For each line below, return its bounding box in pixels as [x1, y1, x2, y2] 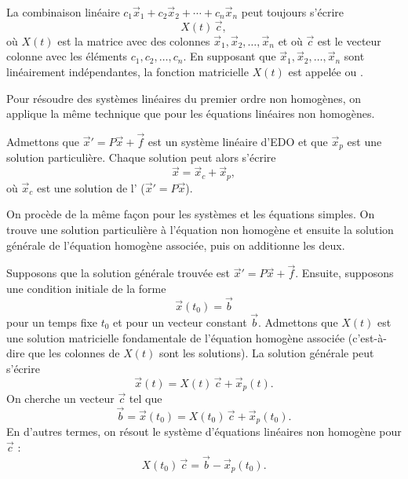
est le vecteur [317, 32, 381, 49]
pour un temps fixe [6, 313, 98, 330]
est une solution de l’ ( [36, 179, 145, 196]
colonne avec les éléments [6, 48, 128, 64]
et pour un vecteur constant [113, 313, 247, 330]
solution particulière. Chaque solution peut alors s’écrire [6, 149, 276, 166]
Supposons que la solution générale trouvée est [6, 265, 231, 281]
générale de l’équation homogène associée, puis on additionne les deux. [6, 236, 345, 253]
